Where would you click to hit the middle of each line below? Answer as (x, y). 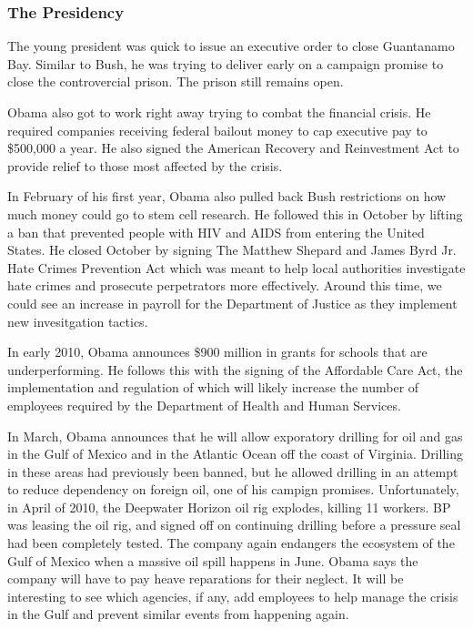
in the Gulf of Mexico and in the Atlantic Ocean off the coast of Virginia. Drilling (235, 454)
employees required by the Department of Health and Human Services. (204, 405)
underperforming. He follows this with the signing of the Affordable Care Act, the (235, 369)
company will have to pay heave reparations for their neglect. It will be (206, 578)
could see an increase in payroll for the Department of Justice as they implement (232, 303)
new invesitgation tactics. (78, 321)
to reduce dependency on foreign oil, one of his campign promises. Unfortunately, (233, 489)
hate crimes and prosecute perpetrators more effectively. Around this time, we (225, 285)
